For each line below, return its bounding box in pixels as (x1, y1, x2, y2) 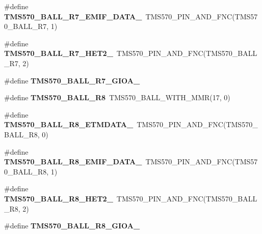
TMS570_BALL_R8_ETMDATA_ (4, 119, 134, 130)
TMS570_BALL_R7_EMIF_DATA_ (4, 11, 142, 21)
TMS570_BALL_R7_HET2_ (4, 48, 113, 58)
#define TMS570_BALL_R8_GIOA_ (4, 220, 140, 231)
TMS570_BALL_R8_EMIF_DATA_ (4, 156, 142, 167)
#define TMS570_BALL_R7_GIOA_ (4, 75, 140, 85)
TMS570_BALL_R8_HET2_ (4, 193, 113, 203)
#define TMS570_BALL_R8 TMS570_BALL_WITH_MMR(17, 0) (4, 92, 230, 103)
